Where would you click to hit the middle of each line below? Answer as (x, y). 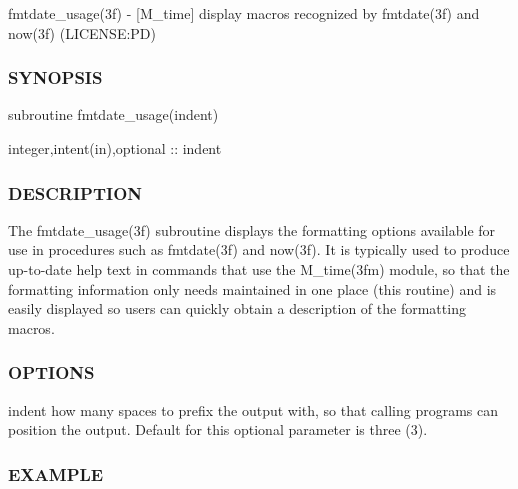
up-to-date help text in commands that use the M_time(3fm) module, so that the (259, 269)
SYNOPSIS (55, 77)
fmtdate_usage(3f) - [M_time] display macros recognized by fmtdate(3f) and (244, 13)
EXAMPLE (56, 473)
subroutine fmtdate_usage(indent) (113, 114)
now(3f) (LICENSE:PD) (82, 32)
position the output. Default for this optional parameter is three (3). (218, 429)
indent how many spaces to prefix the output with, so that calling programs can (253, 409)
